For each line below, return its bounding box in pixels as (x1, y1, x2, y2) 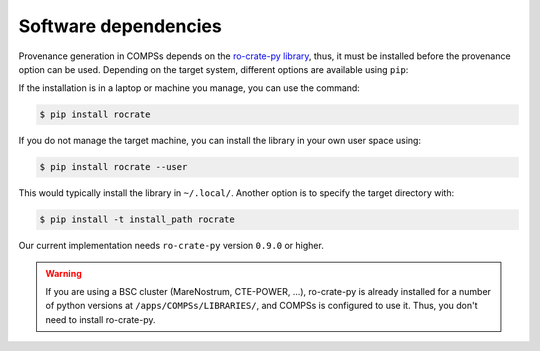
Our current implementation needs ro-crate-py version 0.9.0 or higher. (18, 240, 324, 252)
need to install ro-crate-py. (45, 313, 156, 325)
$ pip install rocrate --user (39, 161, 188, 173)
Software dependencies (18, 15, 222, 37)
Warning (45, 267, 82, 279)
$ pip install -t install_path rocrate (39, 214, 235, 225)
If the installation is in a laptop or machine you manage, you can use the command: (18, 82, 360, 94)
